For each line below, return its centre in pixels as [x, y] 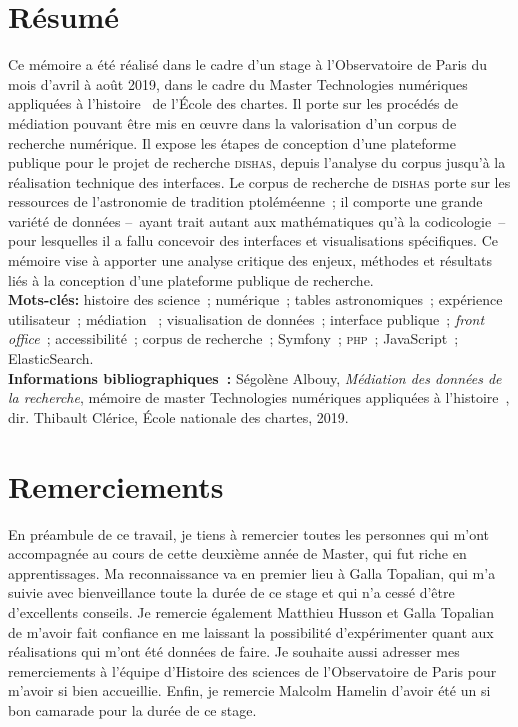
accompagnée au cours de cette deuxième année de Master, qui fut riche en [237, 553]
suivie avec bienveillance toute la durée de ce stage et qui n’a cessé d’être [231, 592]
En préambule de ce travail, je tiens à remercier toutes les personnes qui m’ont [249, 533]
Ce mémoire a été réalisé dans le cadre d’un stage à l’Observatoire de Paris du [248, 64]
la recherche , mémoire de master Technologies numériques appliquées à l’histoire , [259, 397]
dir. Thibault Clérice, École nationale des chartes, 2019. [178, 416]
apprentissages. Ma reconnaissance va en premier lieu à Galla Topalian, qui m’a [252, 572]
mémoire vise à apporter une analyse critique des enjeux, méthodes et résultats [250, 260]
